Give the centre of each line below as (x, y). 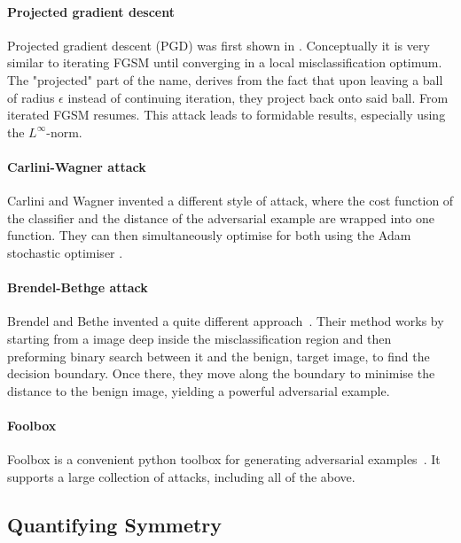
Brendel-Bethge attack (78, 287)
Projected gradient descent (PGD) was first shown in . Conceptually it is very (219, 45)
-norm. (64, 132)
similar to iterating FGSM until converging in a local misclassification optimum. (225, 62)
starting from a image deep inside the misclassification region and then (199, 338)
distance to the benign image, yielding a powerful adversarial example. (199, 390)
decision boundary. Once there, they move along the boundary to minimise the (221, 373)
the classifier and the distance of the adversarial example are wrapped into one (221, 217)
